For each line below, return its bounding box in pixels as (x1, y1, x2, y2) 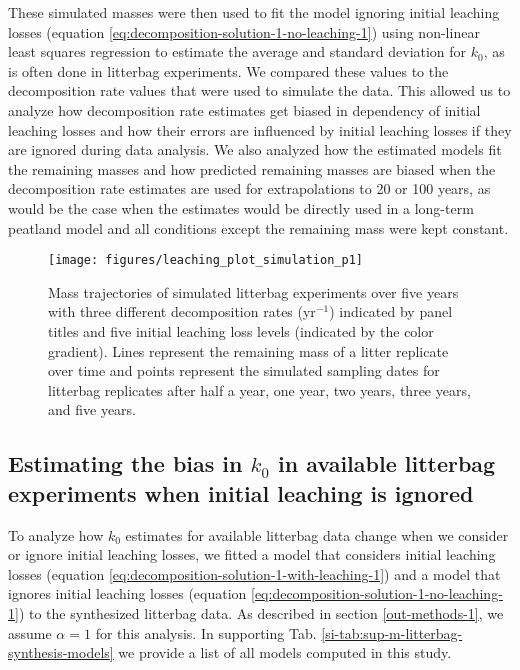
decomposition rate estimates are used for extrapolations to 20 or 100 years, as (8, 178, 491, 199)
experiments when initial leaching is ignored (8, 477, 474, 508)
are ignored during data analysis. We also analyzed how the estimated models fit (8, 139, 502, 160)
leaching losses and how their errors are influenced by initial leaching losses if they (8, 119, 512, 140)
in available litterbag (278, 448, 496, 479)
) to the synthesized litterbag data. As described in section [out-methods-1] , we (18, 602, 504, 623)
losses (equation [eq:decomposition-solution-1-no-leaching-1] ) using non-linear (8, 21, 480, 42)
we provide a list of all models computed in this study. (118, 642, 452, 663)
